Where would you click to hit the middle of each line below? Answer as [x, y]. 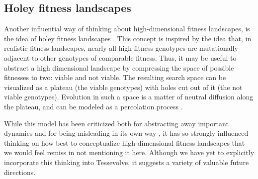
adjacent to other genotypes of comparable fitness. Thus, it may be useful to [120, 57]
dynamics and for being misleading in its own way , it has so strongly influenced [126, 133]
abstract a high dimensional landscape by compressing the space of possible [119, 67]
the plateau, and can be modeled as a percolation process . [93, 106]
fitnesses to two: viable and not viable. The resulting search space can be [115, 77]
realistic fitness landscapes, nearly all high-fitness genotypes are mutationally [121, 48]
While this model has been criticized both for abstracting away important [116, 123]
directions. [20, 172]
